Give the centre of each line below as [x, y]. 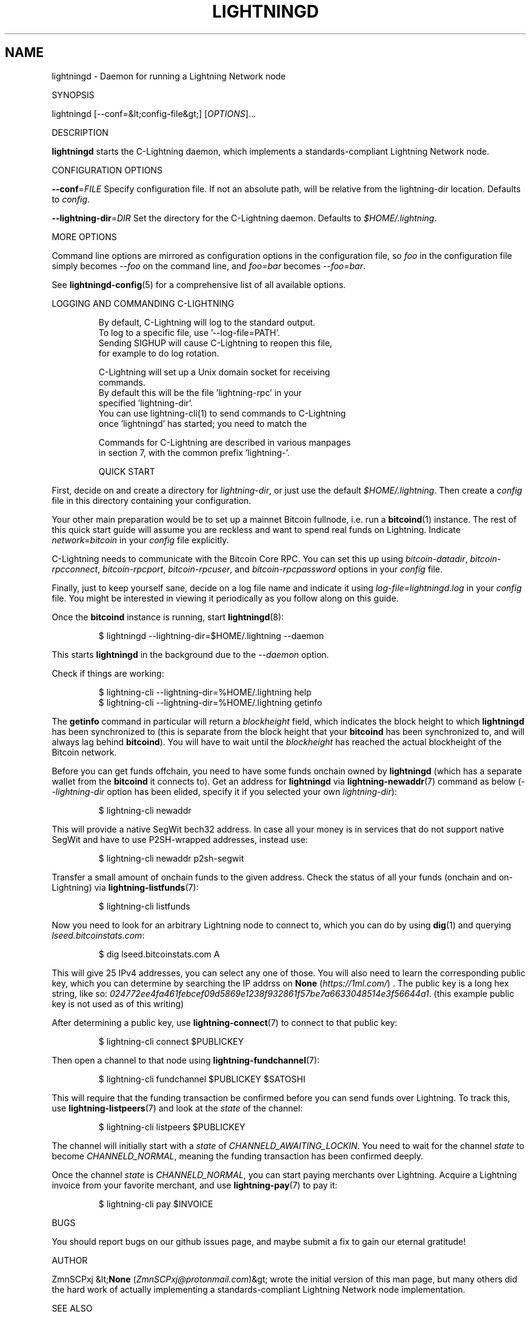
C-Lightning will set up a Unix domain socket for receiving [214, 372]
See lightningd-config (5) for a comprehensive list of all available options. [199, 284]
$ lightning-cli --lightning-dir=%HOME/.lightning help [205, 692]
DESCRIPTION [80, 132]
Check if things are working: [108, 673]
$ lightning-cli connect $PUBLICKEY [171, 1041]
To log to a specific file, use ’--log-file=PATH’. [189, 332]
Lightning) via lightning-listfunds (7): [125, 887]
